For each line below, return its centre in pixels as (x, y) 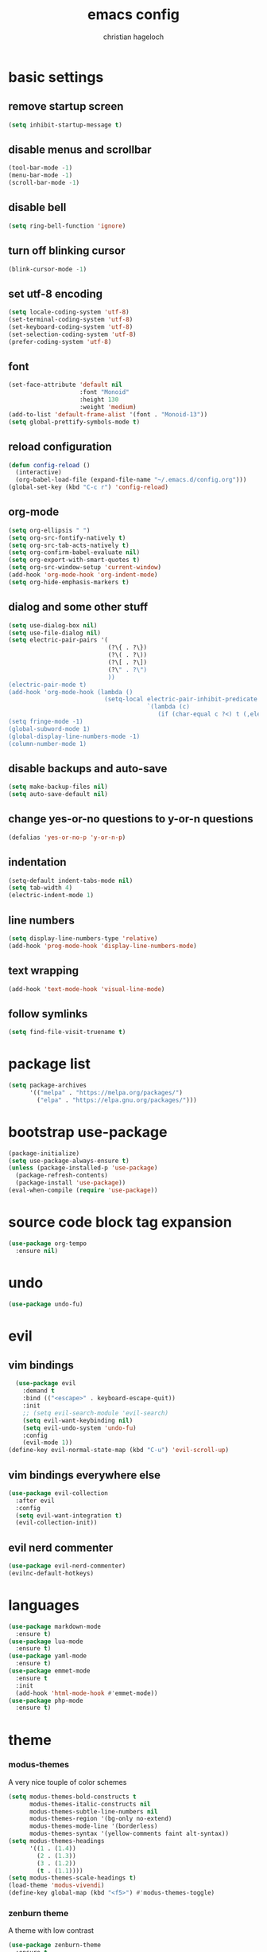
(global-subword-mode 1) (49, 729)
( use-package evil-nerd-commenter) (67, 1566)
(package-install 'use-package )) (71, 1183)
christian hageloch (133, 37)
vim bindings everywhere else (85, 1475)
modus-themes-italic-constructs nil (90, 1804)
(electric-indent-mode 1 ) (51, 896)
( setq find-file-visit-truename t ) (67, 1033)
